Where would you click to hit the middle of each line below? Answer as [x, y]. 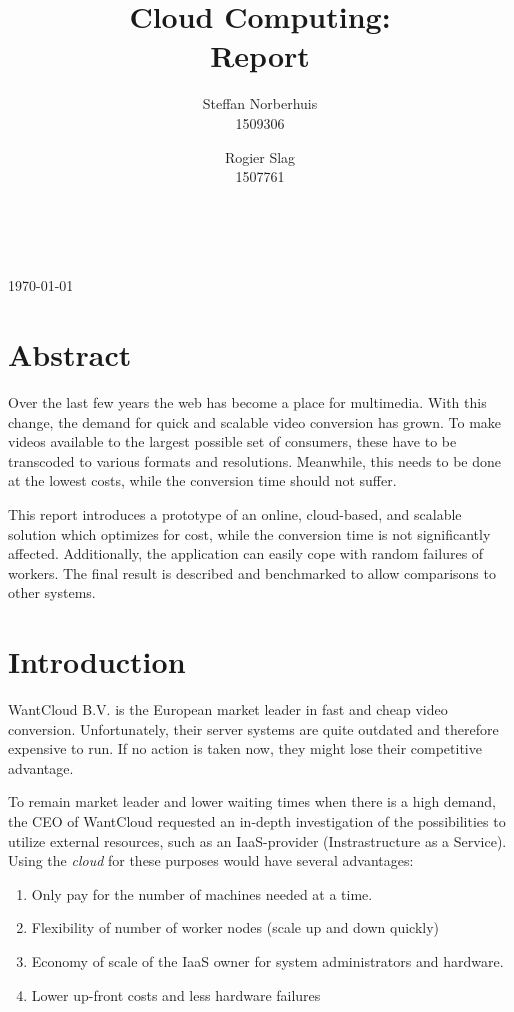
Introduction [97, 661]
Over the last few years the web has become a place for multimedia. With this [247, 402]
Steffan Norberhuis [260, 103]
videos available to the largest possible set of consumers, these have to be [232, 441]
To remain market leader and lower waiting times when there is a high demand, [252, 801]
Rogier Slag [260, 156]
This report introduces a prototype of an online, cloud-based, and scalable [235, 513]
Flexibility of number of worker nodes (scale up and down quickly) [235, 927]
